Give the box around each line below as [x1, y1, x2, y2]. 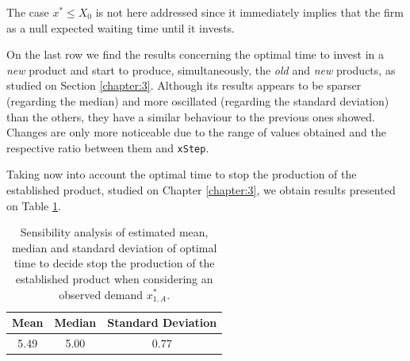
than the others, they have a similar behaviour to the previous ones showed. [6, 108, 375, 125]
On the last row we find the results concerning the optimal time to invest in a [6, 46, 384, 63]
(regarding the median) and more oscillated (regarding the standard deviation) [6, 92, 389, 109]
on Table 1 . [6, 197, 61, 213]
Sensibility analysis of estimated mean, [20, 224, 209, 240]
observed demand [59, 286, 144, 302]
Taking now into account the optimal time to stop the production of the [6, 166, 357, 182]
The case [6, 4, 49, 20]
